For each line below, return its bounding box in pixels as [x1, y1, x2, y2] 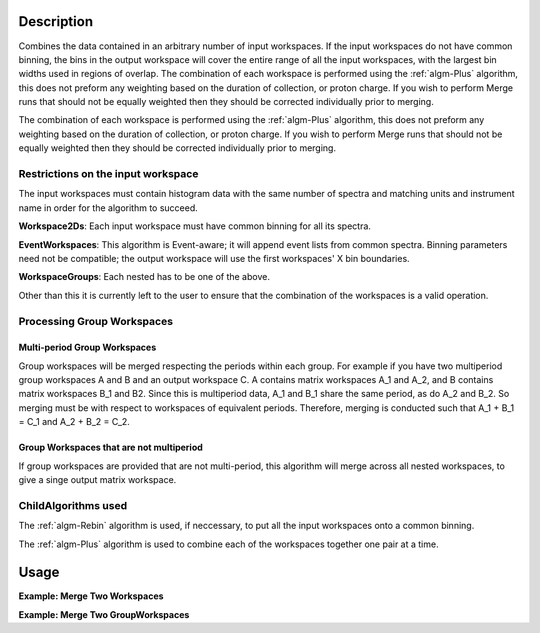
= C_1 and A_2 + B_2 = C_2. [18, 416, 130, 428]
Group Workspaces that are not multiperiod [18, 441, 204, 454]
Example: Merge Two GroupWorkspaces [18, 608, 190, 620]
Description [18, 13, 94, 30]
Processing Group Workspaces [18, 314, 174, 328]
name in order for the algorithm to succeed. [18, 201, 199, 214]
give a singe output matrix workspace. [18, 474, 177, 486]
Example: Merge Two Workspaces [18, 590, 164, 602]
